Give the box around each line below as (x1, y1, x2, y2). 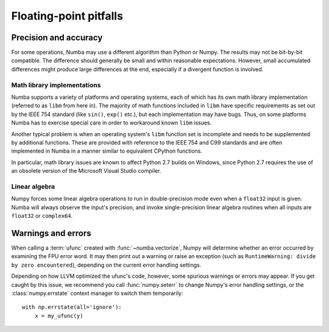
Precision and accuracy (11, 32, 103, 43)
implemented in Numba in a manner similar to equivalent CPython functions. (11, 147, 202, 155)
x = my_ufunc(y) (34, 312, 83, 319)
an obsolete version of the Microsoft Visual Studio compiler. (11, 167, 161, 175)
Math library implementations (11, 81, 101, 89)
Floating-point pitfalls (11, 9, 123, 23)
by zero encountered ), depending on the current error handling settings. (11, 261, 202, 269)
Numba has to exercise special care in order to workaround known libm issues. (11, 119, 212, 126)
